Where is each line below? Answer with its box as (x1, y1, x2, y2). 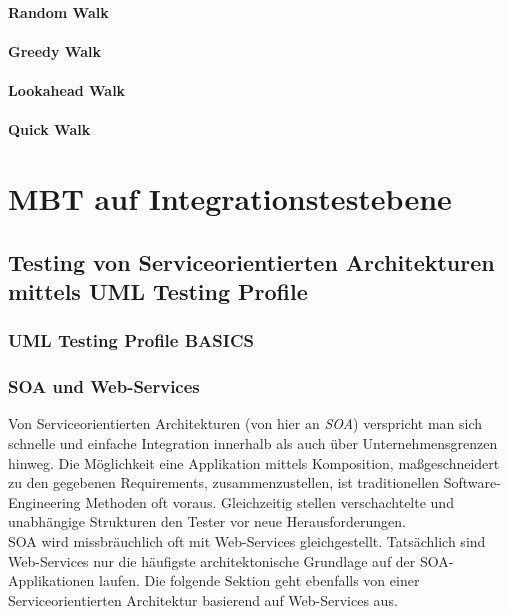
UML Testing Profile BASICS (8, 328, 254, 353)
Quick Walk (8, 119, 91, 140)
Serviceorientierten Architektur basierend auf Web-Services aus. (8, 589, 398, 610)
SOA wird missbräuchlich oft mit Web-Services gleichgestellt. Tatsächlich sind (8, 530, 486, 551)
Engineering (8, 491, 81, 512)
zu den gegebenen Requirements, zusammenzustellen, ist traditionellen (8, 472, 440, 493)
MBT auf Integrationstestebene (8, 177, 452, 218)
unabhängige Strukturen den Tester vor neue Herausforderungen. (8, 511, 406, 532)
